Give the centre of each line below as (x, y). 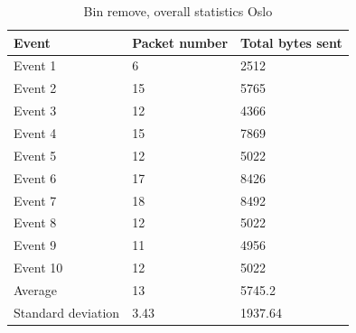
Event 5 (35, 155)
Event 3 (35, 111)
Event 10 (38, 268)
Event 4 (35, 132)
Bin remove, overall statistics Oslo (178, 11)
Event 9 (35, 245)
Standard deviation (67, 312)
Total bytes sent (291, 42)
